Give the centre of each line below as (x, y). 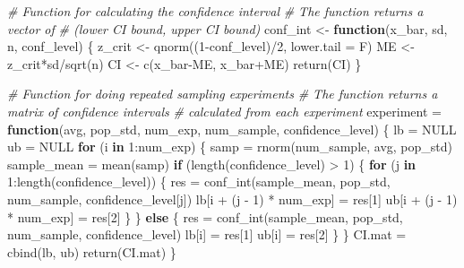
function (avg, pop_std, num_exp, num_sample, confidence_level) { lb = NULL (232, 129)
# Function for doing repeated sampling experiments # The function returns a (223, 94)
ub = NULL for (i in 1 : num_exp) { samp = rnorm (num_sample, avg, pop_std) (230, 147)
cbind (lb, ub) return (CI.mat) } (92, 251)
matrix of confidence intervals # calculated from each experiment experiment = (224, 111)
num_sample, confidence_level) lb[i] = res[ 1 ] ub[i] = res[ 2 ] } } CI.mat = (207, 234)
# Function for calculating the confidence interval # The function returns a (215, 11)
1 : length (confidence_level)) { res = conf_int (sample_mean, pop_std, (199, 182)
